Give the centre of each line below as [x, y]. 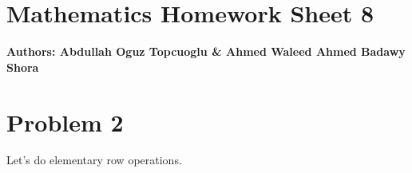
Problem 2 [65, 122]
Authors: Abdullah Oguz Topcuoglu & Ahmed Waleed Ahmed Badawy [206, 51]
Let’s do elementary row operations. [94, 160]
